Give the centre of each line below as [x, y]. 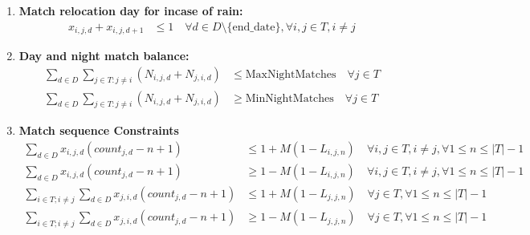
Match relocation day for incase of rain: [131, 10]
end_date [254, 27]
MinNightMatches [289, 98]
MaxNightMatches [291, 74]
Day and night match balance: [104, 56]
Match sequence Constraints [99, 130]
